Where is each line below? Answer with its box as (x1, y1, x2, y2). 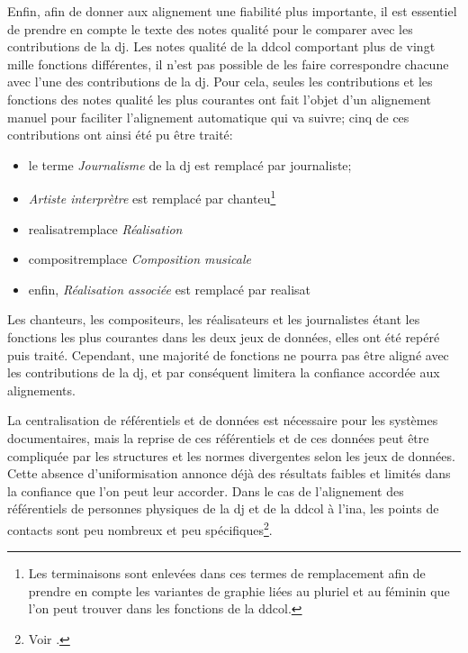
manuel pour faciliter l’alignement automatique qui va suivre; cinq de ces (7, 107, 409, 126)
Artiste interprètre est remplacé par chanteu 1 (28, 186, 276, 207)
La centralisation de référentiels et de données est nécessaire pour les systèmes (7, 411, 438, 430)
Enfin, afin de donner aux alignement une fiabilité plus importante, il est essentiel (7, 2, 457, 20)
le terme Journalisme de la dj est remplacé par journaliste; (28, 155, 352, 174)
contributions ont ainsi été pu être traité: (7, 125, 233, 144)
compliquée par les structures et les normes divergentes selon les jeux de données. (7, 446, 455, 465)
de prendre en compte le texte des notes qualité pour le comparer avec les (7, 19, 413, 38)
